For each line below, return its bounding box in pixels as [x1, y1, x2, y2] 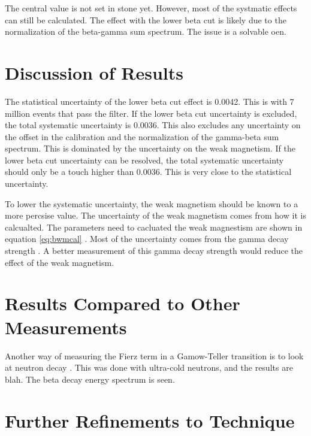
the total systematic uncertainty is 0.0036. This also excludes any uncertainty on [5, 119, 301, 131]
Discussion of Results [5, 60, 183, 84]
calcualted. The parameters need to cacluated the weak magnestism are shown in [5, 220, 303, 233]
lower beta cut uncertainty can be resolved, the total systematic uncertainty [5, 153, 284, 166]
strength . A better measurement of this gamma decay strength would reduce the [5, 244, 303, 257]
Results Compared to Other [5, 291, 240, 316]
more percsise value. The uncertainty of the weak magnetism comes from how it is [5, 209, 306, 222]
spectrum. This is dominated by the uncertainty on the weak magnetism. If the [5, 142, 295, 155]
